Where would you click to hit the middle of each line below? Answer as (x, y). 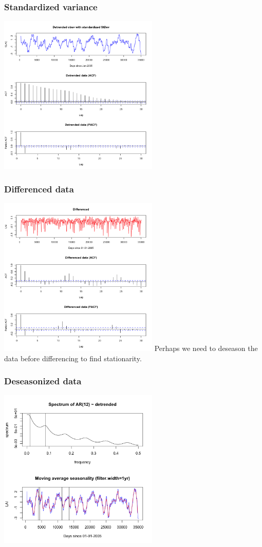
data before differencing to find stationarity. (73, 358)
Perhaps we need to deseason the (206, 348)
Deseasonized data (43, 381)
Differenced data (39, 189)
